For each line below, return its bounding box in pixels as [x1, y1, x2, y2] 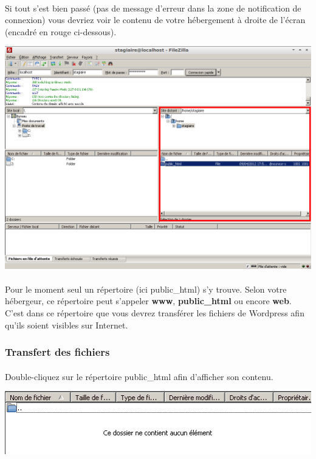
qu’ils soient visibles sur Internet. [5, 318, 128, 331]
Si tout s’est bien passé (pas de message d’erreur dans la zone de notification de [5, 1, 301, 14]
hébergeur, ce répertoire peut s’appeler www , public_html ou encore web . [5, 294, 292, 307]
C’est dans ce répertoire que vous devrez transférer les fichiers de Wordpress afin [5, 306, 304, 319]
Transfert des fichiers [5, 344, 110, 359]
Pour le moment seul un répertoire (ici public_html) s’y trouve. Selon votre [5, 282, 287, 295]
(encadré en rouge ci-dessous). [5, 25, 117, 38]
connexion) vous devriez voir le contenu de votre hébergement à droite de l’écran [5, 13, 306, 26]
